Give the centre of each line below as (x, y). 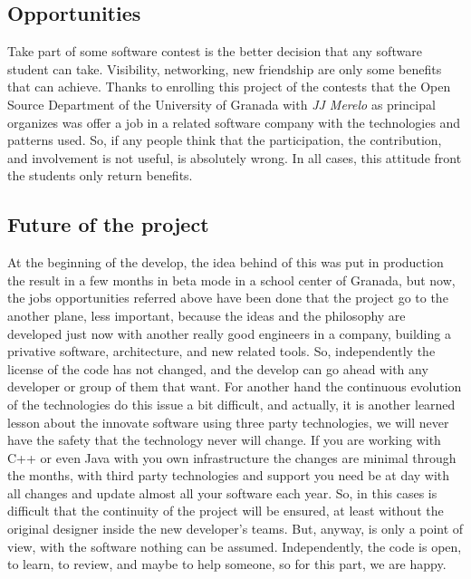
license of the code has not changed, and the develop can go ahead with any (218, 368)
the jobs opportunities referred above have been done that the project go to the (228, 298)
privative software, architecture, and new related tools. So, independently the (221, 351)
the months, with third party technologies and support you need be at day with (229, 475)
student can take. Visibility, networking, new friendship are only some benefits (225, 68)
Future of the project (108, 224)
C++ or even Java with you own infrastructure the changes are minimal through (232, 457)
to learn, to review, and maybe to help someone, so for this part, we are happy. (227, 564)
